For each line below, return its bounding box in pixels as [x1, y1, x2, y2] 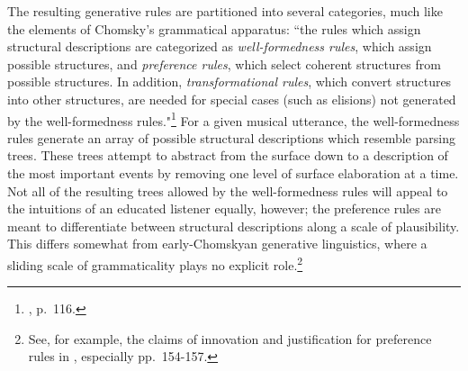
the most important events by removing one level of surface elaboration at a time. [7, 164, 459, 182]
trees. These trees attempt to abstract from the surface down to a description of [7, 146, 448, 165]
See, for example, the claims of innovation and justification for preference [28, 329, 432, 348]
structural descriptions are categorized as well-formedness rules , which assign [7, 37, 432, 56]
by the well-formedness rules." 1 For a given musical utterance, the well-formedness [7, 108, 460, 130]
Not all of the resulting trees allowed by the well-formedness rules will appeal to [7, 181, 448, 200]
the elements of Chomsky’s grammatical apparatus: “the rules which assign [7, 19, 421, 38]
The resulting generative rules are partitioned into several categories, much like [7, 2, 443, 20]
